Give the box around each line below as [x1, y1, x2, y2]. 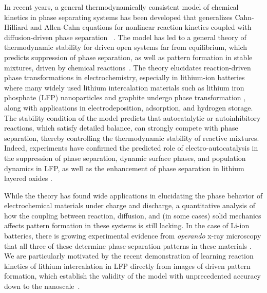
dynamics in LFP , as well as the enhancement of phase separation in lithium [4, 162, 244, 173]
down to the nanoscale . [4, 281, 80, 291]
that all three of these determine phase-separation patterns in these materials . [4, 240, 252, 251]
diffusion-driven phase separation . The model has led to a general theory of [4, 31, 246, 42]
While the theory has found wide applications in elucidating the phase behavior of [4, 190, 263, 200]
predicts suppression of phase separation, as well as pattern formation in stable [4, 51, 253, 62]
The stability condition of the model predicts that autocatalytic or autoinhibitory [4, 112, 261, 123]
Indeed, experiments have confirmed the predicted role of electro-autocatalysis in [4, 142, 258, 153]
